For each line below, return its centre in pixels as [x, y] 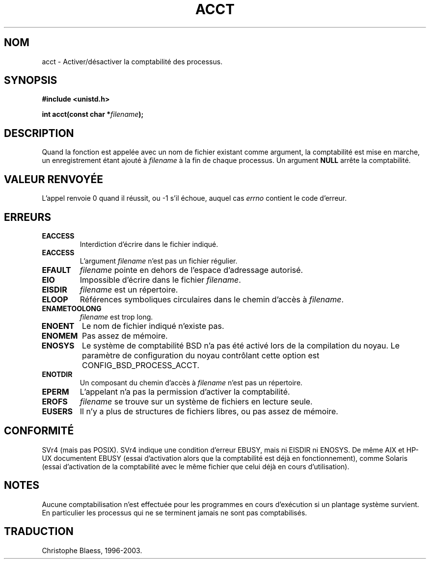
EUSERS [57, 411]
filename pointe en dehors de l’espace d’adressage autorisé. [191, 270]
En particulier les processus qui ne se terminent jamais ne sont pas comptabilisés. [175, 512]
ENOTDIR [57, 374]
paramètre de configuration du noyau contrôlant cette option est [201, 355]
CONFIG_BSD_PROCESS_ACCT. [141, 365]
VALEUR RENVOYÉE [54, 179]
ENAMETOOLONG [72, 308]
